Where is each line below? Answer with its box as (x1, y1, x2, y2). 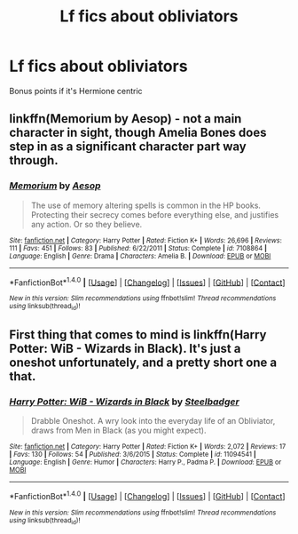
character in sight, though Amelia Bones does (9, 125, 267, 140)
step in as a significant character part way (9, 139, 247, 155)
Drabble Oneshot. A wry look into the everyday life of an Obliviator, (30, 416, 276, 426)
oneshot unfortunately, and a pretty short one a (9, 355, 278, 370)
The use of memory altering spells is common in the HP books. (30, 200, 262, 211)
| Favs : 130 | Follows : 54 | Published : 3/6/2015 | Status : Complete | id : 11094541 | (9, 450, 257, 459)
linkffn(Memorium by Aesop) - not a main (9, 111, 242, 126)
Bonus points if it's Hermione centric (9, 85, 144, 96)
